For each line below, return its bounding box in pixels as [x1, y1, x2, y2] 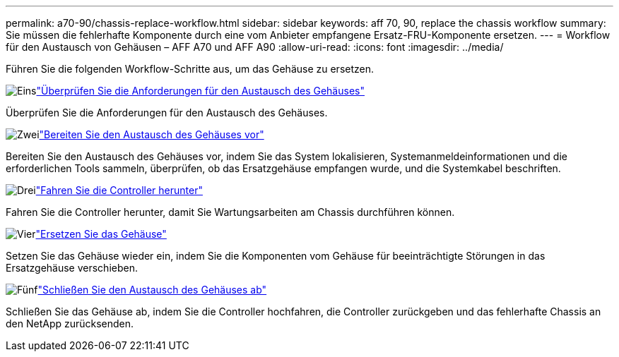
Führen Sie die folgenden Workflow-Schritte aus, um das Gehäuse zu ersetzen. [6, 63, 375, 75]
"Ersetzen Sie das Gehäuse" [35, 228, 167, 240]
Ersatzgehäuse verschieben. [6, 262, 138, 274]
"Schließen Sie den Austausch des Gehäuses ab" [37, 284, 267, 296]
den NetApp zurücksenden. [6, 317, 134, 329]
